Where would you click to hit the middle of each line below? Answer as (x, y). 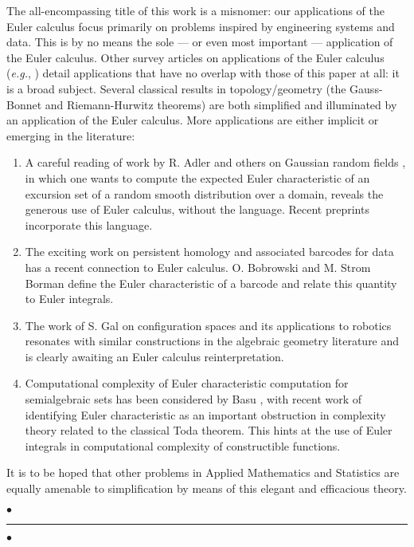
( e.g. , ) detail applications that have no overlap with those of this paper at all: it (203, 73)
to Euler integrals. (69, 299)
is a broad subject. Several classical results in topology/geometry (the (176, 88)
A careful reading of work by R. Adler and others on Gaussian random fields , (215, 162)
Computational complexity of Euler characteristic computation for (187, 383)
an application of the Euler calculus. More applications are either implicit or (193, 120)
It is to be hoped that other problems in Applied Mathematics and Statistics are (203, 472)
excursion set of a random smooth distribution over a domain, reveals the (204, 193)
